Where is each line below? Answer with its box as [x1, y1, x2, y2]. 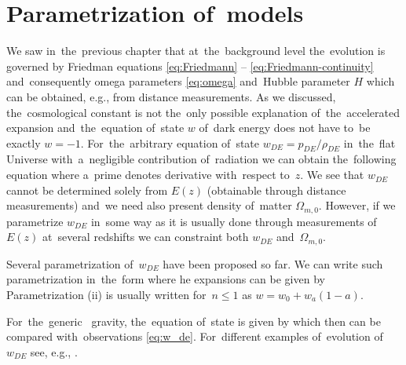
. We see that [300, 166, 364, 183]
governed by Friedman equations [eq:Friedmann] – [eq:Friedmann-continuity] [6, 57, 374, 74]
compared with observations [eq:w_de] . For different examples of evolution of [6, 328, 383, 345]
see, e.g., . [30, 343, 78, 360]
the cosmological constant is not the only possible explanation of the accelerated [6, 104, 400, 120]
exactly [6, 134, 41, 151]
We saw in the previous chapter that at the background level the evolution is [6, 42, 386, 59]
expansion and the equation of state [6, 119, 185, 136]
